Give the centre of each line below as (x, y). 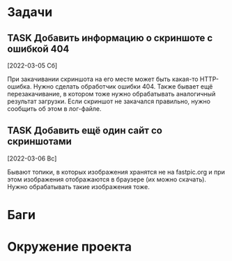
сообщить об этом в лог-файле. (55, 109)
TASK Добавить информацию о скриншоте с (110, 38)
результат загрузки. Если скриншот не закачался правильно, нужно (109, 101)
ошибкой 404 (38, 49)
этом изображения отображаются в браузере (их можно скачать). (107, 179)
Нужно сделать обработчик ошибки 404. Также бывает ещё (123, 87)
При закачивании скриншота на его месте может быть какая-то (103, 79)
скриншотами (39, 141)
